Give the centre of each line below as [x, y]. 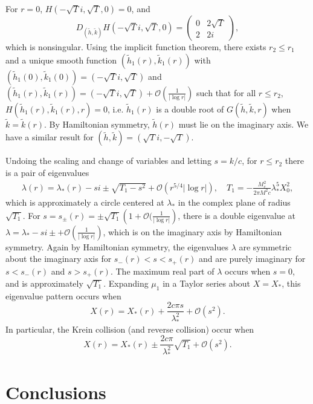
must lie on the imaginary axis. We [244, 124]
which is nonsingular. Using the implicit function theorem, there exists [136, 47]
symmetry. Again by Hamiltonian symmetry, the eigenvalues [117, 246]
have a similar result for [50, 137]
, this [291, 283]
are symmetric [265, 246]
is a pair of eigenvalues [47, 172]
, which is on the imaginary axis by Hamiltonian [192, 231]
